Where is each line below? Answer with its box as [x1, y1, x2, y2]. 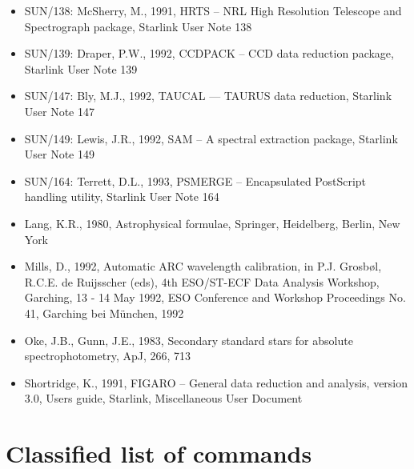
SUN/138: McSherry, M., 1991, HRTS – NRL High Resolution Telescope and [24, 2, 402, 18]
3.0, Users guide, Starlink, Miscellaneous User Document [24, 390, 303, 407]
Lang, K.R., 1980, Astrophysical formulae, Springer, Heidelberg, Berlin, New [24, 214, 400, 231]
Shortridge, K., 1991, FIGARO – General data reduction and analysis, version [24, 374, 408, 391]
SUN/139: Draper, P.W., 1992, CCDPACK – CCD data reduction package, [24, 45, 394, 62]
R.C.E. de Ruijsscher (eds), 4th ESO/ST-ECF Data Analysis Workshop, [24, 273, 380, 290]
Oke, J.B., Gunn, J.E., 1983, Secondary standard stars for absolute [24, 331, 353, 348]
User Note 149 [24, 146, 95, 162]
